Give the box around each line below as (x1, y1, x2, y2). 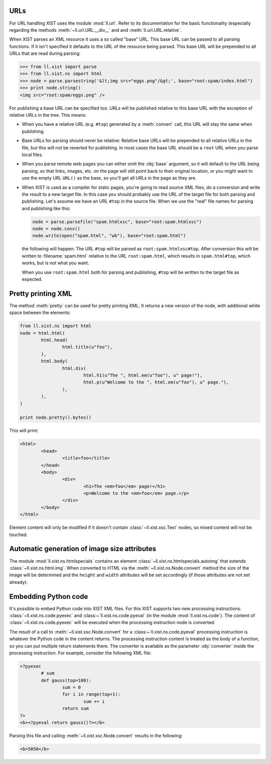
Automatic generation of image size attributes (9, 545, 157, 553)
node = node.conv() (32, 226, 80, 232)
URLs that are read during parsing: (9, 50, 81, 56)
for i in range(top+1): (62, 692, 120, 697)
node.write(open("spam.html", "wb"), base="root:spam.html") (32, 233, 186, 239)
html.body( (41, 358, 68, 364)
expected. (22, 276, 43, 282)
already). (9, 579, 28, 585)
